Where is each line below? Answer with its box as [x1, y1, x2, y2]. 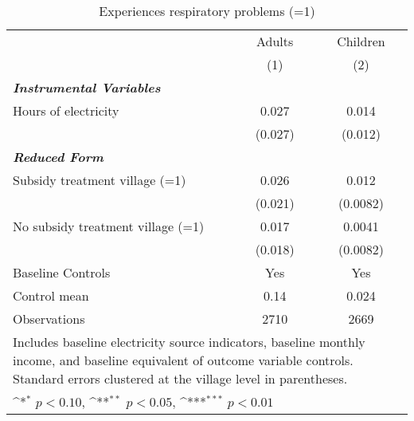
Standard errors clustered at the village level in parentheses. [13, 369, 348, 388]
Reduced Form [13, 148, 103, 166]
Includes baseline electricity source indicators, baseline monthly [13, 332, 365, 351]
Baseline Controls [13, 263, 111, 281]
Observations [13, 309, 85, 328]
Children [337, 32, 385, 50]
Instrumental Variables [13, 78, 161, 96]
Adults [256, 32, 294, 50]
